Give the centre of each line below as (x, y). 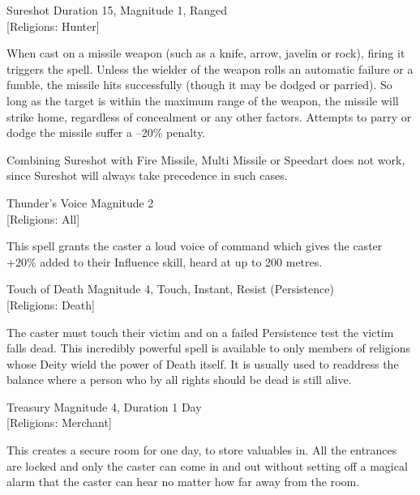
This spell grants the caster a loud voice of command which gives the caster (195, 246)
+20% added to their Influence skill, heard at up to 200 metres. (165, 261)
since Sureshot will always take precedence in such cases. (147, 175)
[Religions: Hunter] (53, 26)
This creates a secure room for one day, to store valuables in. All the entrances (202, 450)
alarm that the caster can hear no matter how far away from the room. (183, 482)
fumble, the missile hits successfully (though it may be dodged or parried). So (199, 85)
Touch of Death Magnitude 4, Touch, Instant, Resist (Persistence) (170, 289)
